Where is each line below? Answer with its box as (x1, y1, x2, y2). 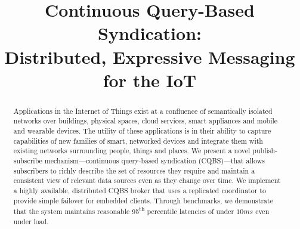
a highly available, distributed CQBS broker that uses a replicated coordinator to (13, 185, 266, 195)
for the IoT (103, 67, 197, 92)
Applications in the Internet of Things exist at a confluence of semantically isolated (13, 106, 273, 116)
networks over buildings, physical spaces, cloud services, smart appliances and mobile (13, 116, 278, 126)
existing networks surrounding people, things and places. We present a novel (13, 146, 250, 156)
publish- (252, 146, 278, 156)
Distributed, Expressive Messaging (4, 44, 295, 69)
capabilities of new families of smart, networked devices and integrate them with (13, 135, 263, 146)
